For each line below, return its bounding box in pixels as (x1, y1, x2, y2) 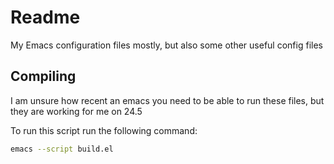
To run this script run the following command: (10, 124, 198, 136)
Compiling (10, 68, 77, 85)
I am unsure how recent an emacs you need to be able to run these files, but (10, 94, 325, 106)
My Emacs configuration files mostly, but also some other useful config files (10, 39, 323, 51)
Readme (10, 6, 81, 29)
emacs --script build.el (10, 144, 114, 154)
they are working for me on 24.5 (10, 105, 143, 117)
